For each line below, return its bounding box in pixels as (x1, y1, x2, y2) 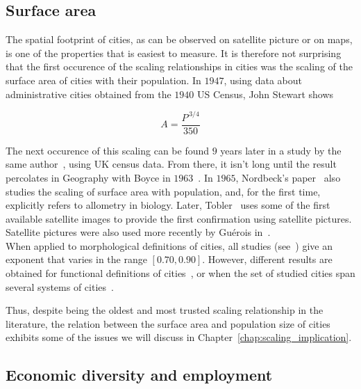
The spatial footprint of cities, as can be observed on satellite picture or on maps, (6, 32, 353, 47)
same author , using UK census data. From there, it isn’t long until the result (6, 157, 337, 171)
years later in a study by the (220, 143, 342, 157)
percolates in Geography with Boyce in (6, 170, 171, 184)
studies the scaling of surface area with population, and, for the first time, (6, 184, 321, 198)
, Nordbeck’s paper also (235, 170, 341, 184)
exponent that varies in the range (6, 252, 147, 267)
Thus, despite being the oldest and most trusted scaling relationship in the (6, 303, 324, 317)
